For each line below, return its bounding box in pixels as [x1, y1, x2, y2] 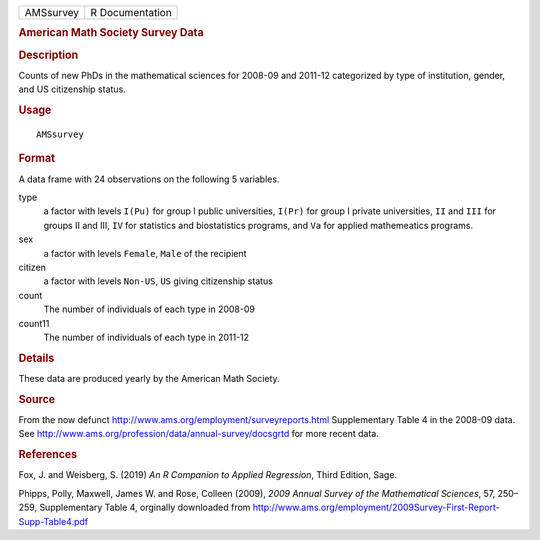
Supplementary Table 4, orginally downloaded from [39, 501, 251, 514]
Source [18, 392, 56, 406]
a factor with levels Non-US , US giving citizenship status [43, 275, 274, 287]
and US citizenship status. [18, 83, 127, 95]
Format [18, 151, 55, 165]
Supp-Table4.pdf [18, 515, 89, 527]
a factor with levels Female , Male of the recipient [43, 247, 247, 259]
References [18, 448, 78, 462]
